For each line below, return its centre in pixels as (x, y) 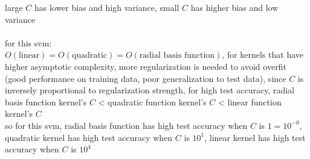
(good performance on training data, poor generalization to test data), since (146, 78)
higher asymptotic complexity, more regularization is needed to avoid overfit (146, 66)
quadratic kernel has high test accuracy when (89, 137)
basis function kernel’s (46, 101)
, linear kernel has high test (255, 137)
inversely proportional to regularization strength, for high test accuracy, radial (150, 90)
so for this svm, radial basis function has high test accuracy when (126, 125)
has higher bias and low (234, 7)
